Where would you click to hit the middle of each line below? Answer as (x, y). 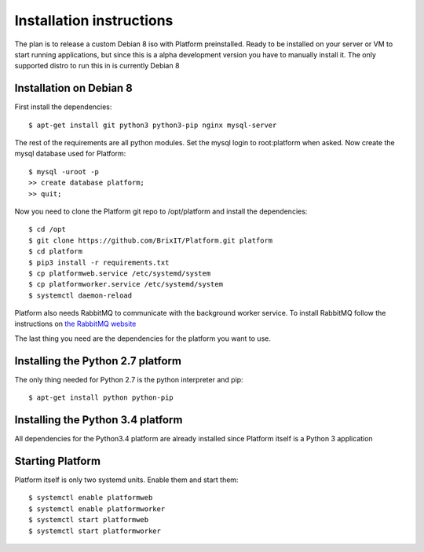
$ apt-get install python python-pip (101, 398)
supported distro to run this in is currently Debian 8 (97, 66)
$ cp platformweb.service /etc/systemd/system (120, 273)
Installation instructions (94, 20)
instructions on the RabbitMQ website (75, 324)
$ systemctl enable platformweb (91, 498)
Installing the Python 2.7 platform (98, 361)
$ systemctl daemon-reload (80, 295)
